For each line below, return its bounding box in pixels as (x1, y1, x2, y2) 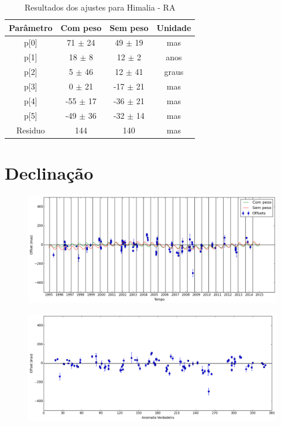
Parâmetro (9, 21, 53, 33)
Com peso (60, 21, 102, 33)
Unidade (156, 21, 191, 33)
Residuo (16, 123, 45, 136)
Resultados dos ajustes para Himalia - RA (24, 1, 176, 13)
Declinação (5, 160, 94, 184)
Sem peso (109, 21, 149, 33)
